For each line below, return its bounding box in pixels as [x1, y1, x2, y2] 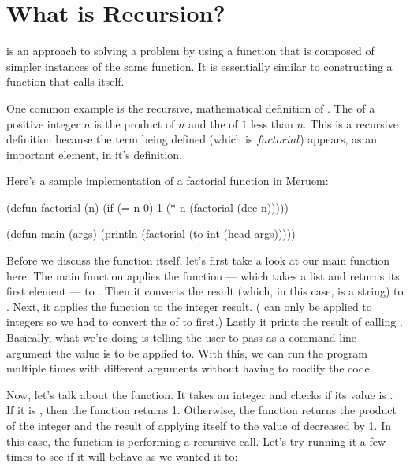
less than [250, 115, 293, 132]
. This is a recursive [303, 115, 398, 132]
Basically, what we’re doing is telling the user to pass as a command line [6, 329, 357, 346]
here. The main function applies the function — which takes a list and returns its [6, 267, 400, 284]
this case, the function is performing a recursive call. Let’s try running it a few [6, 432, 386, 449]
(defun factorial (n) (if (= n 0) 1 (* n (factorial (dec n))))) [6, 198, 289, 215]
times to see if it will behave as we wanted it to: [6, 448, 238, 465]
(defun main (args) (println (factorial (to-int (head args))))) [6, 225, 296, 242]
